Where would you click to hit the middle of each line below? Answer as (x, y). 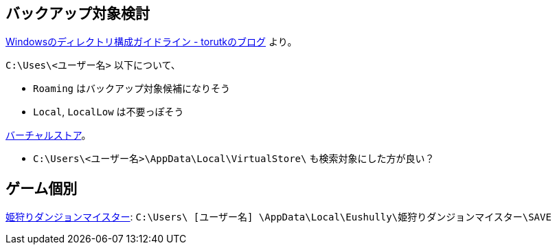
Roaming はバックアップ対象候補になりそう (132, 89)
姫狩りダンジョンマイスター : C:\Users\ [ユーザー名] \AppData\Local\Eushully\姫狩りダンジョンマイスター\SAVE (278, 217)
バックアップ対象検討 (78, 13)
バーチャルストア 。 (48, 135)
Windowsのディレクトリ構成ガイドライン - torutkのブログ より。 (151, 42)
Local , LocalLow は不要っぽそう (109, 112)
